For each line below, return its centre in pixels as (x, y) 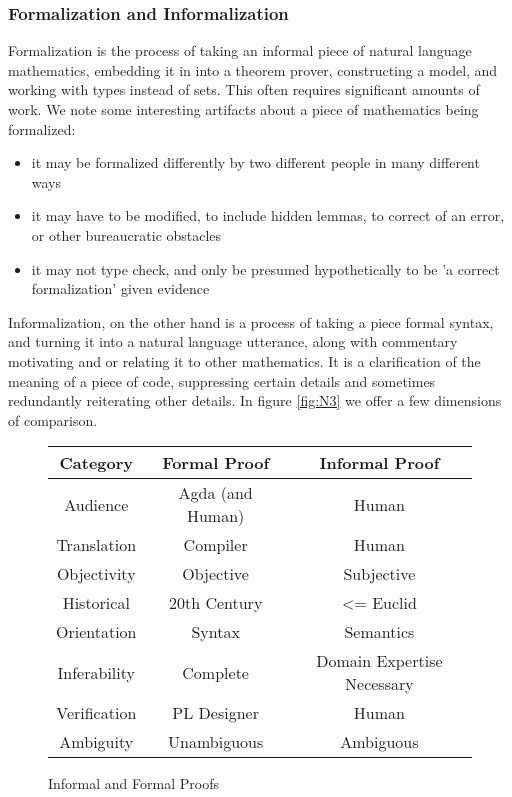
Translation (96, 545)
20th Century (215, 603)
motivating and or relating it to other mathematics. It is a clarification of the (244, 360)
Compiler (215, 545)
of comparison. (53, 419)
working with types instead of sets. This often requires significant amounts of (244, 89)
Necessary (379, 684)
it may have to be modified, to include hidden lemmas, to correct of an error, (268, 215)
